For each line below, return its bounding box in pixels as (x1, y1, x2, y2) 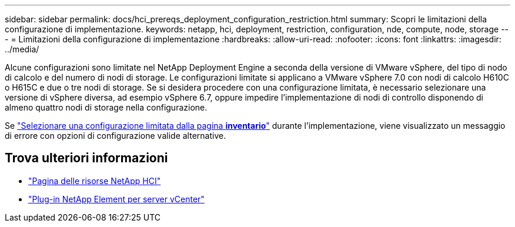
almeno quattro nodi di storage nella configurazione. (5, 102, 208, 112)
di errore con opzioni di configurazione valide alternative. (5, 131, 226, 141)
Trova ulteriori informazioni (5, 151, 168, 166)
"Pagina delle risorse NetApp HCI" (28, 175, 161, 186)
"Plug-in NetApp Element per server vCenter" (28, 193, 205, 204)
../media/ (5, 44, 39, 54)
